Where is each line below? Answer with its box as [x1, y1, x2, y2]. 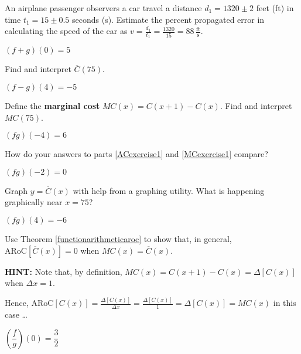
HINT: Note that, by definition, [5, 265, 122, 277]
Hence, [5, 297, 29, 309]
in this [273, 297, 296, 309]
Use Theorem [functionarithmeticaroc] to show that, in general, [5, 232, 232, 244]
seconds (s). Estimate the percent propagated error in [71, 13, 265, 25]
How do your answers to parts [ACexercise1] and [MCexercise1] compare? [5, 148, 268, 160]
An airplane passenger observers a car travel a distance [5, 2, 202, 13]
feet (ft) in [256, 2, 294, 13]
